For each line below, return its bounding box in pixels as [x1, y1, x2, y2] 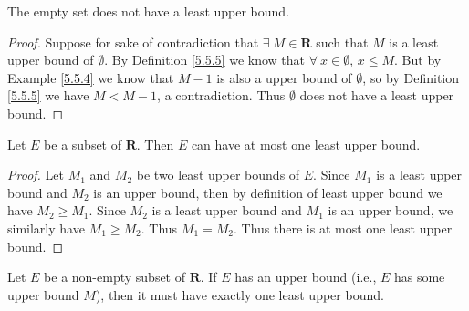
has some [393, 267, 445, 286]
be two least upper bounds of [136, 165, 300, 184]
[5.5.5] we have [7, 86, 89, 105]
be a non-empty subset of [44, 267, 186, 286]
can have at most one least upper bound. [191, 134, 421, 153]
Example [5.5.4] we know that [7, 67, 174, 87]
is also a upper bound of [216, 67, 352, 87]
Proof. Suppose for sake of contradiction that [7, 32, 259, 51]
